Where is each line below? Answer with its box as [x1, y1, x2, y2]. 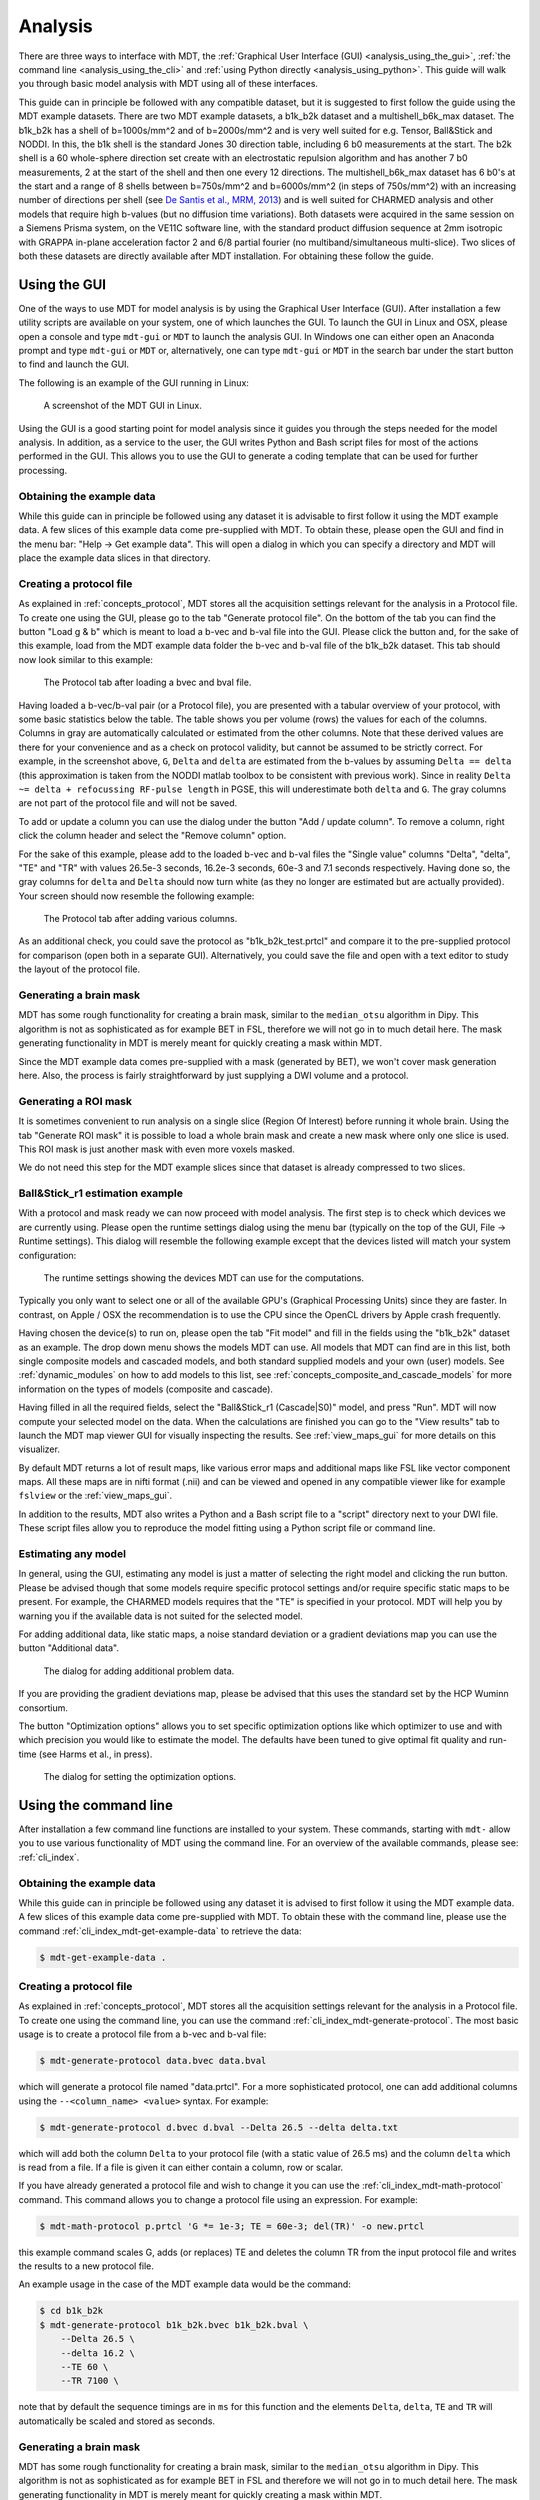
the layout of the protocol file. [18, 963, 140, 975]
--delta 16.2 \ [60, 2347, 135, 2359]
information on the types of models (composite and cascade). [18, 1383, 274, 1395]
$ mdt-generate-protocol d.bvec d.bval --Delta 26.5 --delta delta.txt [39, 2121, 399, 2133]
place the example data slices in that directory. [18, 552, 211, 564]
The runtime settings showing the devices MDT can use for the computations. [43, 1271, 365, 1284]
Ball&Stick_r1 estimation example [18, 1186, 184, 1200]
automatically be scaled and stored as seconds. [18, 2415, 215, 2427]
